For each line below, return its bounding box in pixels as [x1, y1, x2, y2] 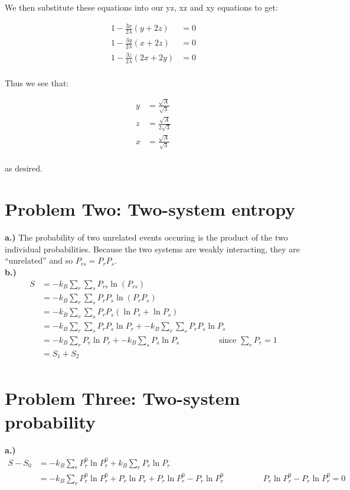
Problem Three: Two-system [5, 386, 240, 410]
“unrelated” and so [5, 254, 73, 267]
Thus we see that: [5, 76, 69, 89]
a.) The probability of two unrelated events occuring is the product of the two [5, 231, 288, 244]
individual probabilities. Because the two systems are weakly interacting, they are [5, 242, 300, 255]
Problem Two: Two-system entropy [5, 197, 296, 221]
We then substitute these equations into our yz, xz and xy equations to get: [5, 1, 278, 13]
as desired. [5, 162, 42, 174]
